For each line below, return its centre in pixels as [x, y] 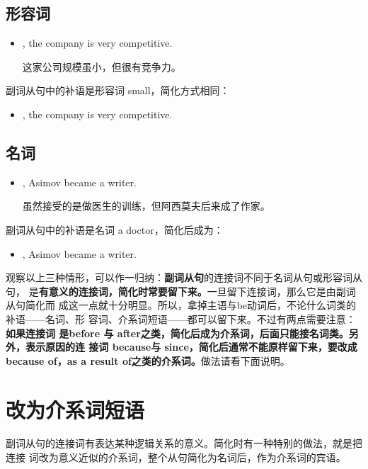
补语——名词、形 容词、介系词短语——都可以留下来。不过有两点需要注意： [181, 318]
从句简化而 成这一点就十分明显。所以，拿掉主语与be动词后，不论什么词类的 [181, 305]
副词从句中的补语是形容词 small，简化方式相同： [118, 90]
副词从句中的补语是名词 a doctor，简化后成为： [115, 229]
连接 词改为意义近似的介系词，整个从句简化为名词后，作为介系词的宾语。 [176, 457]
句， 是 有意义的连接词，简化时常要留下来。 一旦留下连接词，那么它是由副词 [181, 291]
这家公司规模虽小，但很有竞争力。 [102, 66]
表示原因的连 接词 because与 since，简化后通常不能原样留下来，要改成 [191, 347]
